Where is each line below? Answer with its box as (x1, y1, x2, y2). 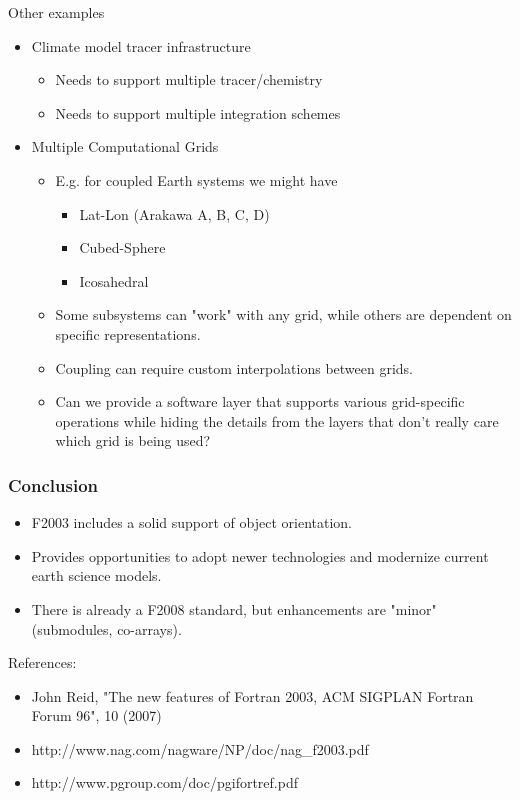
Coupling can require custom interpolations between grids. (55, 357, 413, 378)
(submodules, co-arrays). (31, 618, 182, 639)
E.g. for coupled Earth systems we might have (55, 169, 338, 190)
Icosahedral (79, 270, 149, 291)
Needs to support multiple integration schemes (55, 102, 341, 123)
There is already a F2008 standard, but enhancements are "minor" (31, 598, 437, 619)
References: (8, 652, 77, 673)
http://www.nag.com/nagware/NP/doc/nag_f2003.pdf (31, 738, 369, 759)
